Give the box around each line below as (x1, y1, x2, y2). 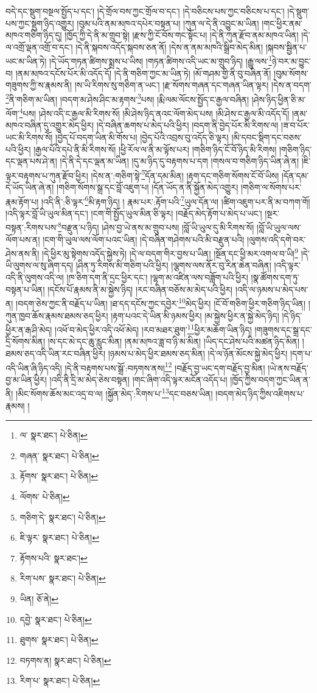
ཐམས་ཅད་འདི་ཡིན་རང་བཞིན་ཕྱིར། (5, 346, 106, 359)
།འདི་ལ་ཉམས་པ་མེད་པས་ (235, 283, 308, 295)
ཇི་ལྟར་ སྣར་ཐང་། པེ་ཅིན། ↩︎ (19, 531, 99, 544)
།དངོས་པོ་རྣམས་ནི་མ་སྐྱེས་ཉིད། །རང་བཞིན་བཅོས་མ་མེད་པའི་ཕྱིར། (47, 283, 233, 295)
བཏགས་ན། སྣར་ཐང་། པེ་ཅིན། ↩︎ (19, 653, 111, 666)
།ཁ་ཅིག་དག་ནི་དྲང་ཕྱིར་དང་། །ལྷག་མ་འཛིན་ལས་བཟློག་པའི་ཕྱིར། (66, 271, 248, 284)
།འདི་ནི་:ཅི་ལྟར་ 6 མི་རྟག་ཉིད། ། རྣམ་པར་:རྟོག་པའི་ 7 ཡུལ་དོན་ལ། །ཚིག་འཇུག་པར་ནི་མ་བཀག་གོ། (41, 193, 310, 208)
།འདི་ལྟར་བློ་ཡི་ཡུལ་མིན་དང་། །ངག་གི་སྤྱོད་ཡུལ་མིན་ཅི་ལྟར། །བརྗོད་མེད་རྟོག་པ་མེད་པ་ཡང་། (5, 206, 262, 219)
